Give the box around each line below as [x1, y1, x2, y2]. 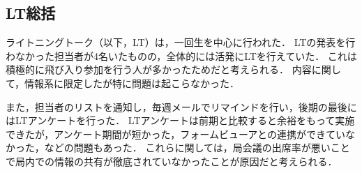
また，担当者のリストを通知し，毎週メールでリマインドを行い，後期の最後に [6, 99, 357, 114]
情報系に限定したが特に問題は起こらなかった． [24, 75, 240, 90]
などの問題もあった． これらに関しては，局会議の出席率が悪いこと [44, 140, 350, 155]
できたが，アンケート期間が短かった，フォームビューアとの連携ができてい [6, 126, 345, 141]
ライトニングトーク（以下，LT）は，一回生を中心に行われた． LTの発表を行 [6, 35, 356, 50]
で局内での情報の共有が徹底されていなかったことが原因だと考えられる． [6, 153, 338, 168]
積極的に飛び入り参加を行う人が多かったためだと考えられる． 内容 [6, 62, 312, 77]
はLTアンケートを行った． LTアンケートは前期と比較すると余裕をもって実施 [6, 113, 355, 128]
